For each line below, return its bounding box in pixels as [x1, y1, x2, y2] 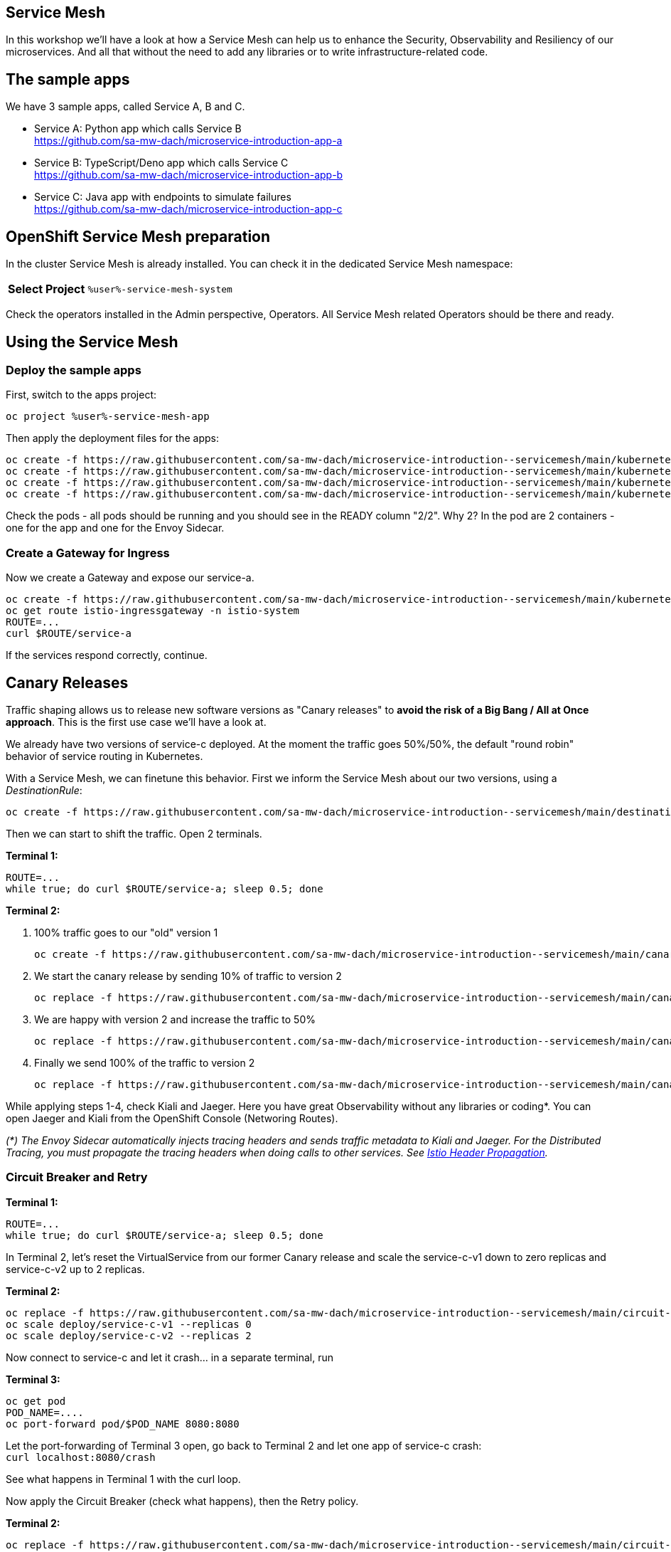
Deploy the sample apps [6, 362, 141, 377]
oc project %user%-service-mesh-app [6, 411, 210, 423]
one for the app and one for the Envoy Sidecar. [6, 522, 225, 534]
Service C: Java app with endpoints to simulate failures [34, 191, 291, 204]
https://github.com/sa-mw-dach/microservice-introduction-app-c [34, 203, 343, 216]
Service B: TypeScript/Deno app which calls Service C [34, 157, 289, 169]
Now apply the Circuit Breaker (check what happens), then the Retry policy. [6, 1494, 359, 1507]
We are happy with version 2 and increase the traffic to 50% [34, 1013, 316, 1025]
